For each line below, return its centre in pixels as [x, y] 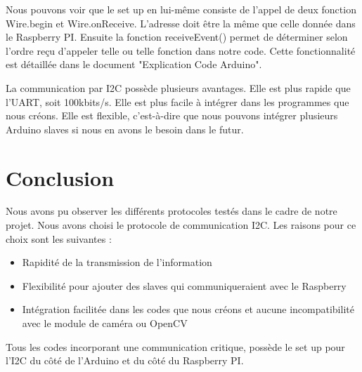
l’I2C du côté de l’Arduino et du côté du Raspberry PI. [125, 360]
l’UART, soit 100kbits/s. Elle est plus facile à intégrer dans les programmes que [177, 101]
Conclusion [60, 177]
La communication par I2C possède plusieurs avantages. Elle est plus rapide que [178, 87]
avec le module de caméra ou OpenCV [105, 323]
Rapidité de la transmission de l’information [117, 262]
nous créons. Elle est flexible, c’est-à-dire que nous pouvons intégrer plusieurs [172, 115]
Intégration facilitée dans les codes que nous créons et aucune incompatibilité [188, 309]
